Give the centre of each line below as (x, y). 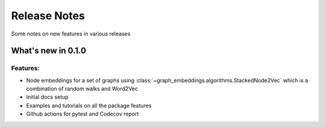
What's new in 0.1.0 (49, 51)
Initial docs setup (47, 97)
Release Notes (48, 16)
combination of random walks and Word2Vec (82, 89)
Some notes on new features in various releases (71, 34)
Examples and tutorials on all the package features (89, 105)
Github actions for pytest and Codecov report (82, 114)
